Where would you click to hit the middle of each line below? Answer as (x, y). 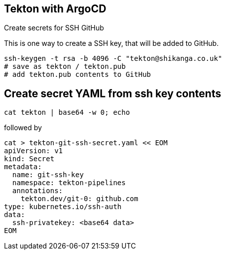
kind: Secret (29, 159)
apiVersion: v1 (34, 151)
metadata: (23, 167)
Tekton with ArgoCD (55, 9)
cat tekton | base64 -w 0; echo (67, 113)
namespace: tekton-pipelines (69, 183)
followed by (23, 128)
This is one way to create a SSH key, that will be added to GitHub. (112, 43)
